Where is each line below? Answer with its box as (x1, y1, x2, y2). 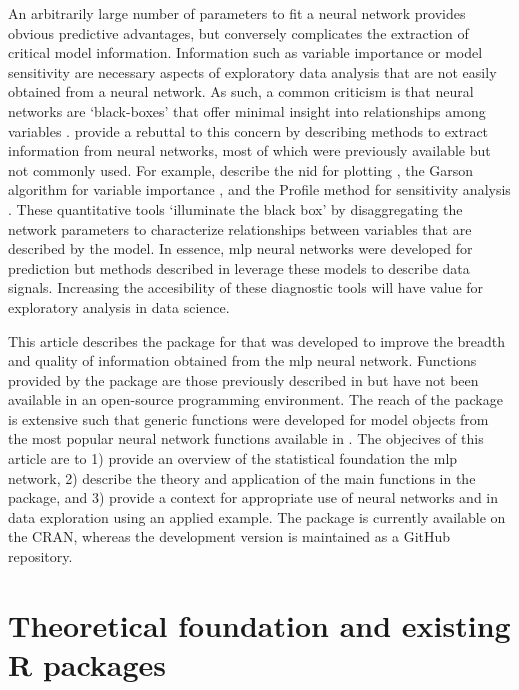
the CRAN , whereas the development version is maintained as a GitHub (8, 526, 451, 547)
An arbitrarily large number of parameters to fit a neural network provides (8, 3, 466, 23)
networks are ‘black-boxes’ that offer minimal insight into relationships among (8, 100, 486, 121)
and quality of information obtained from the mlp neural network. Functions (8, 350, 477, 371)
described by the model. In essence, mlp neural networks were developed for (8, 238, 473, 259)
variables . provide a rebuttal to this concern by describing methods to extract (8, 120, 489, 141)
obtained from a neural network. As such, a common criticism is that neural (8, 81, 474, 102)
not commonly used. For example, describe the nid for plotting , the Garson (8, 159, 474, 180)
